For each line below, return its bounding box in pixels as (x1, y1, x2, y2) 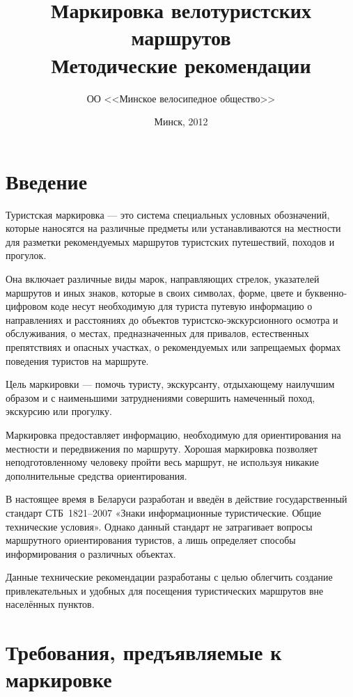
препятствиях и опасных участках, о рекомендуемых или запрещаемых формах (6, 339, 341, 354)
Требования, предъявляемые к (6, 638, 282, 666)
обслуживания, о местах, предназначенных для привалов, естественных (6, 326, 309, 340)
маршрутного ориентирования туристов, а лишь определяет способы (6, 533, 296, 547)
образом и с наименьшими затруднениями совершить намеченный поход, (6, 390, 315, 405)
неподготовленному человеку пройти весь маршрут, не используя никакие (6, 455, 320, 469)
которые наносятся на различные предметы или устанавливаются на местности (6, 221, 341, 235)
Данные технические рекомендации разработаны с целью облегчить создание (6, 570, 333, 584)
